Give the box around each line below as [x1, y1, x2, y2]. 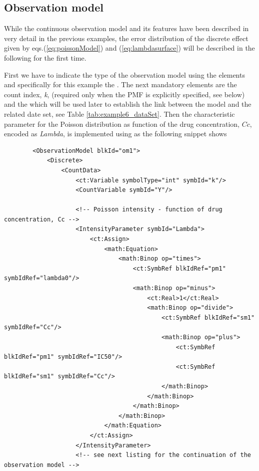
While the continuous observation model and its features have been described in [4, 23, 249, 34]
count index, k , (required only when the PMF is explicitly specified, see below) [4, 89, 245, 99]
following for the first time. [4, 52, 86, 63]
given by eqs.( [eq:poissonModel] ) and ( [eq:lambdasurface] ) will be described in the [4, 43, 255, 53]
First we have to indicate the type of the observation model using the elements [4, 69, 245, 80]
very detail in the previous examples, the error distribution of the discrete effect [4, 33, 248, 43]
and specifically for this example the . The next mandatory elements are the [4, 79, 237, 90]
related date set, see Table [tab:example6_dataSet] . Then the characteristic [4, 108, 235, 119]
